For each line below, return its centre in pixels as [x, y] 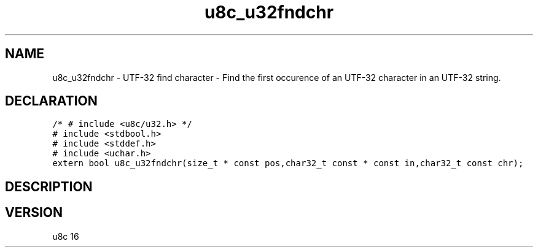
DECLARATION [51, 101]
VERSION [34, 213]
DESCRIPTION [49, 186]
